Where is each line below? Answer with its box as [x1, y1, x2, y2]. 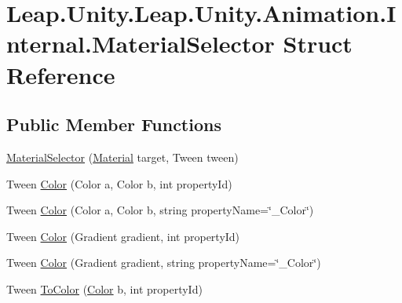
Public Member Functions [6, 112, 221, 137]
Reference [6, 58, 115, 90]
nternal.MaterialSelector [6, 27, 275, 60]
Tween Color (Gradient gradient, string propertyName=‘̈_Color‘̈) [6, 254, 321, 271]
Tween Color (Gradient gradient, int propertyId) [6, 228, 240, 244]
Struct [283, 27, 353, 60]
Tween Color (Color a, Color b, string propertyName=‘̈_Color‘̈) [6, 202, 314, 218]
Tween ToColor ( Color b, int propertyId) [6, 280, 203, 297]
